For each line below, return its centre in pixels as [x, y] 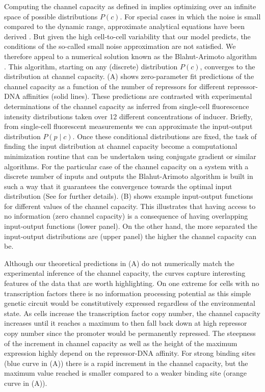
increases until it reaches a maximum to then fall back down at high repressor [126, 323]
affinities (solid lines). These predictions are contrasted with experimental [137, 96]
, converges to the [228, 66]
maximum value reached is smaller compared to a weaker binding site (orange [125, 373]
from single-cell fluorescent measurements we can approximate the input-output [128, 126]
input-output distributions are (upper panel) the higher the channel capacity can [130, 236]
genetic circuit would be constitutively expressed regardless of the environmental [130, 303]
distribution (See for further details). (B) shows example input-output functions [129, 196]
